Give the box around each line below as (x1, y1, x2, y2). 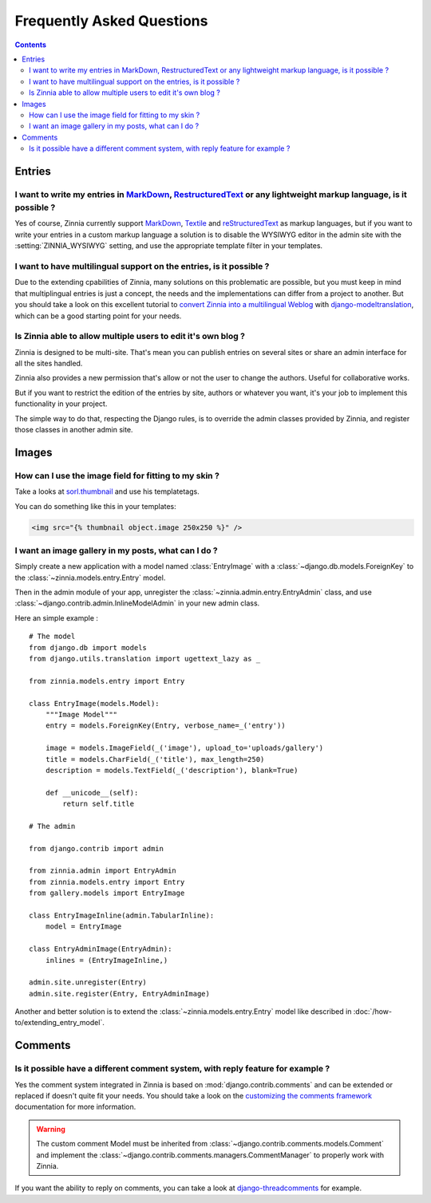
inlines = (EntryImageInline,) (45, 956, 168, 964)
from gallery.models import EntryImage (29, 889, 185, 897)
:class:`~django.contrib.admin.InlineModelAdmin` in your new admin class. (14, 598, 260, 608)
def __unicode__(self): (45, 788, 139, 797)
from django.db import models (29, 643, 148, 652)
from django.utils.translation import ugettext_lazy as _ (29, 654, 261, 663)
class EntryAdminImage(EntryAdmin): (29, 945, 172, 953)
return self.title (62, 799, 135, 809)
